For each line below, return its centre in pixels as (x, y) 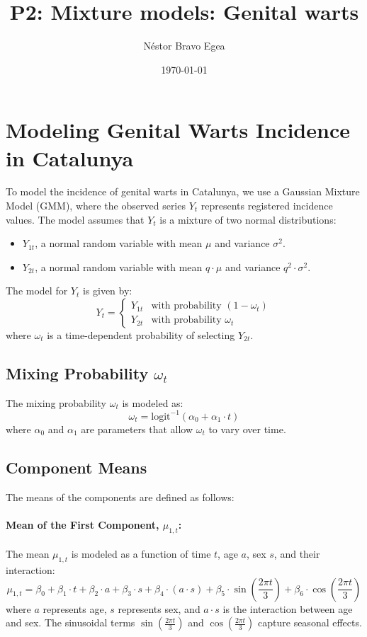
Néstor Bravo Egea (184, 46)
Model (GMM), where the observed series (96, 206)
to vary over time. (247, 429)
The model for (37, 291)
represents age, (75, 608)
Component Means (77, 467)
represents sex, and (159, 608)
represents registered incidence (267, 206)
